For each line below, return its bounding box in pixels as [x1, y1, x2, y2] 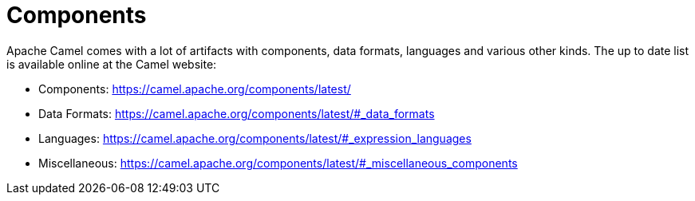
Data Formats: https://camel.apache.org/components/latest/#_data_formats [38, 106, 435, 120]
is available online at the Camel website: [6, 57, 217, 71]
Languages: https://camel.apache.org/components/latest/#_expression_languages [38, 131, 472, 145]
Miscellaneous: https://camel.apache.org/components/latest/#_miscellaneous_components [38, 156, 518, 170]
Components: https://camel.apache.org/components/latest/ [38, 81, 351, 96]
